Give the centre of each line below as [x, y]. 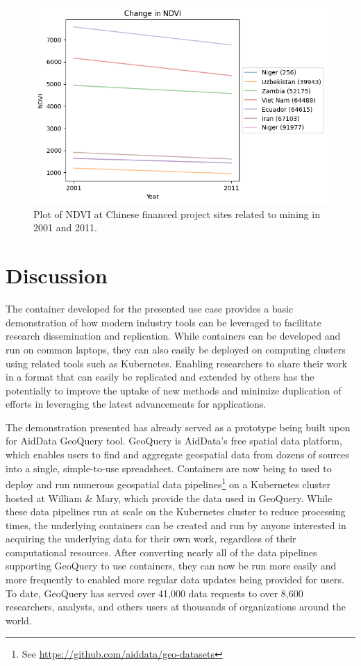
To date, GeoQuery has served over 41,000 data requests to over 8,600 [154, 593]
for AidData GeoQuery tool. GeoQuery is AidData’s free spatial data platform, [174, 441]
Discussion [57, 275]
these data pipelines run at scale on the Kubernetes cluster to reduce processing [176, 511]
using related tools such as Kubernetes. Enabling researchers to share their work [176, 363]
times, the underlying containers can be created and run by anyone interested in [176, 525]
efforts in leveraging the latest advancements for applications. [136, 404]
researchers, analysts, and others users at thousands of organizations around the [176, 607]
